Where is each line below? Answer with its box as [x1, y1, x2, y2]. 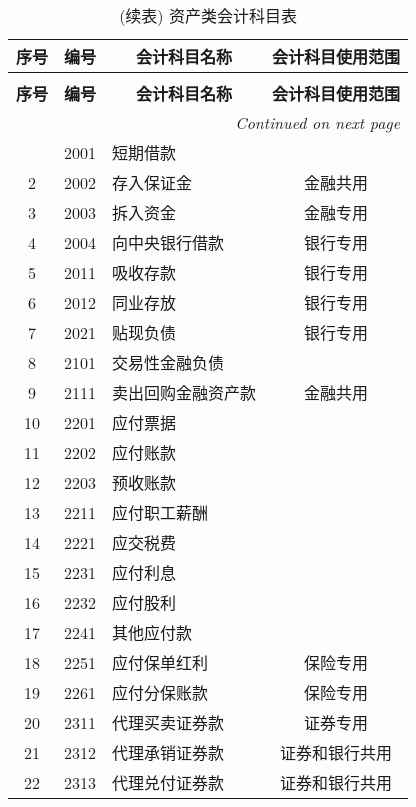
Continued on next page [235, 111, 401, 134]
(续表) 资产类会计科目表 [119, 4, 297, 27]
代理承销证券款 [112, 741, 225, 764]
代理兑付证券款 [112, 771, 225, 794]
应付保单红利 [112, 651, 209, 674]
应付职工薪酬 [112, 501, 209, 524]
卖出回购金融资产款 [112, 381, 257, 404]
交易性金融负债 [112, 351, 225, 374]
